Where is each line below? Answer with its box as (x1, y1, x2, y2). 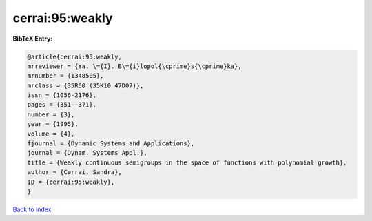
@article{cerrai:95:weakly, (27, 52, 122, 61)
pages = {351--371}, (27, 101, 96, 109)
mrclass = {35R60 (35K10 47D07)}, (27, 81, 144, 90)
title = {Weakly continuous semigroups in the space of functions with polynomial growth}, (27, 158, 347, 167)
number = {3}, (27, 110, 75, 118)
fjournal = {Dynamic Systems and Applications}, (27, 140, 195, 147)
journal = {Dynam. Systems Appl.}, (27, 149, 147, 157)
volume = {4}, (27, 129, 75, 138)
